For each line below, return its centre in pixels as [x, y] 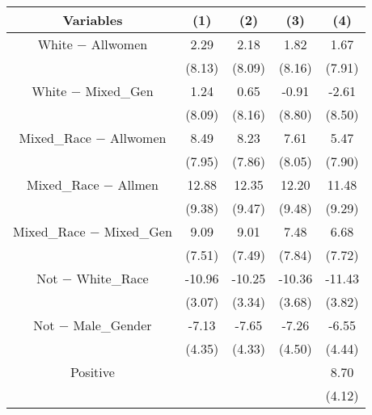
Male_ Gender [112, 325]
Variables [93, 20]
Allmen [138, 184]
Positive [92, 372]
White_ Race [112, 278]
